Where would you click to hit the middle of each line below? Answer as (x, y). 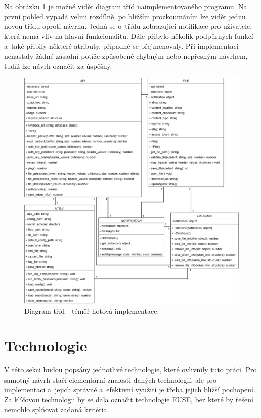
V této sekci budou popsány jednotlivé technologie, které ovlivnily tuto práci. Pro (130, 370)
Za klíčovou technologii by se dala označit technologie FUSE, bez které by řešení (129, 400)
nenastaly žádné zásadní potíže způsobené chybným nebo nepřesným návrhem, (126, 55)
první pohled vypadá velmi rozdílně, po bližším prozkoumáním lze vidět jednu (125, 16)
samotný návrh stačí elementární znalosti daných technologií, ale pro (110, 379)
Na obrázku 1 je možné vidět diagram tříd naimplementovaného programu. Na (126, 6)
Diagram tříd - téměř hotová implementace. (92, 310)
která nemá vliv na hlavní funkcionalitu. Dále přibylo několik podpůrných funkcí (129, 36)
